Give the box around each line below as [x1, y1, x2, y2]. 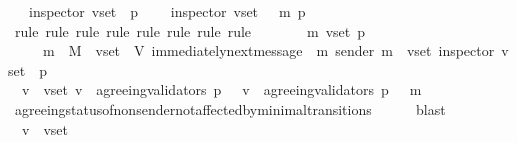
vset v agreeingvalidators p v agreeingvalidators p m [43, 79, 422, 100]
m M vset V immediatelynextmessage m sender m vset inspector [42, 40, 495, 61]
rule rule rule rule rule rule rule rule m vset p [14, 20, 366, 41]
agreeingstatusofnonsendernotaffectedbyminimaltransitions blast [14, 98, 446, 119]
